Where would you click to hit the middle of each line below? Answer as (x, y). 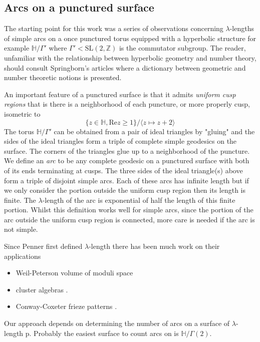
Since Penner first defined (43, 246)
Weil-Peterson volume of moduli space (74, 273)
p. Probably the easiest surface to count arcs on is (102, 333)
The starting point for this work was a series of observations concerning (114, 28)
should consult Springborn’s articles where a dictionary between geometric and (125, 67)
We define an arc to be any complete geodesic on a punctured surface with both (127, 160)
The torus (19, 131)
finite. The (20, 200)
